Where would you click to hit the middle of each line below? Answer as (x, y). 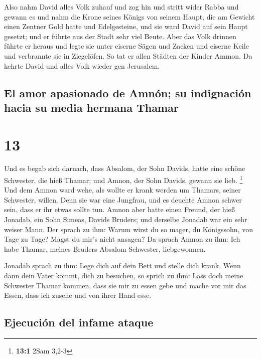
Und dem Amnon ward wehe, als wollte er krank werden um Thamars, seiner (122, 190)
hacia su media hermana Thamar (91, 107)
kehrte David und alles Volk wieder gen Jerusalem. (82, 65)
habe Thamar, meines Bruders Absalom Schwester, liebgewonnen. (105, 248)
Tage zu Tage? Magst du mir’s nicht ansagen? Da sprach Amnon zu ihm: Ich (122, 239)
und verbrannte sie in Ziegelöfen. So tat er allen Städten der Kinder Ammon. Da (128, 55)
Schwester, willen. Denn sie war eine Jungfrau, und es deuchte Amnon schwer (123, 199)
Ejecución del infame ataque (79, 322)
